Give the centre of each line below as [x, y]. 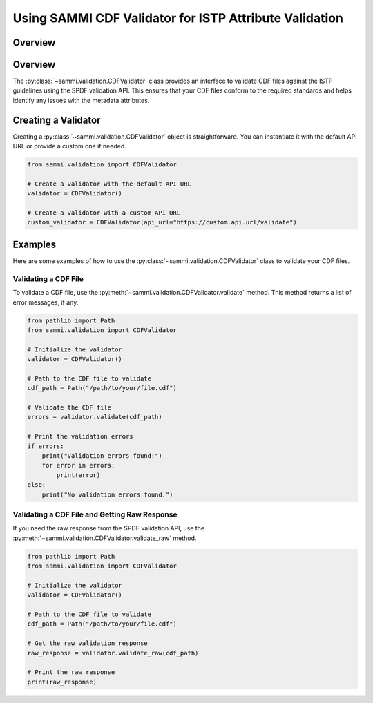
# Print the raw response [71, 672]
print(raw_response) [62, 682]
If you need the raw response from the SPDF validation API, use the [109, 528]
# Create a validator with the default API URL [109, 184]
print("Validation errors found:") [102, 455]
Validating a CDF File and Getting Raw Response [95, 514]
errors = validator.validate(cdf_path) [95, 417]
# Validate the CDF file [69, 408]
